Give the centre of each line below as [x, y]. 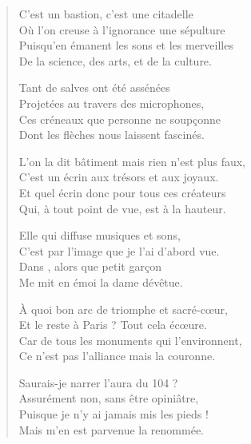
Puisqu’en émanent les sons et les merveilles [126, 45]
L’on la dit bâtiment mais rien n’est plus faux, [132, 161]
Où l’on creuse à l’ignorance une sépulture [122, 29]
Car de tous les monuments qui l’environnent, [130, 340]
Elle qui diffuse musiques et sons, [100, 235]
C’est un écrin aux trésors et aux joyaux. [119, 177]
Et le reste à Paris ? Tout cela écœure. [113, 325]
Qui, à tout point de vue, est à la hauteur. [122, 208]
